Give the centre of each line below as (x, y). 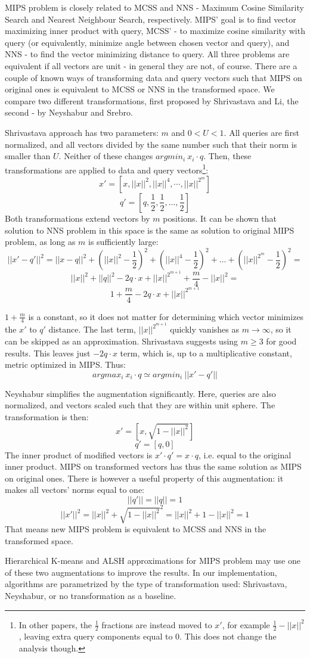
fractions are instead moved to (157, 624)
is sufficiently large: (123, 242)
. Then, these (227, 156)
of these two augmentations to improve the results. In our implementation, (141, 572)
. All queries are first (261, 132)
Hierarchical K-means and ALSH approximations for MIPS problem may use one (153, 561)
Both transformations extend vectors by (77, 218)
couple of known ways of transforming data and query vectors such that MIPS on (154, 77)
